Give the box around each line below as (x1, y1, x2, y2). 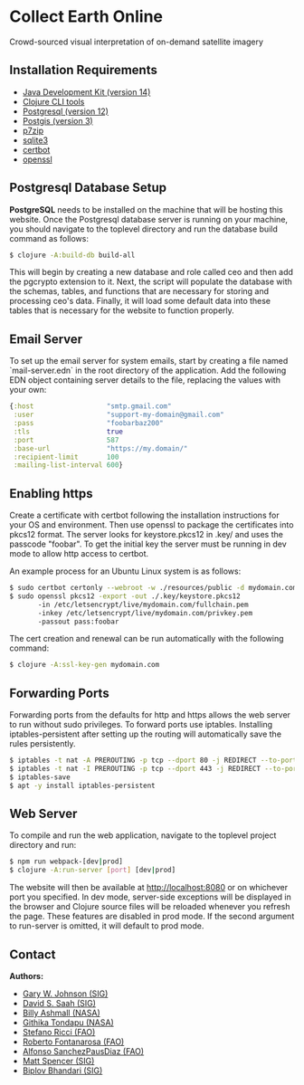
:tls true (13, 427, 124, 436)
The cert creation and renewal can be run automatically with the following (9, 633, 284, 644)
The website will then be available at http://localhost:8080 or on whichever (9, 882, 288, 893)
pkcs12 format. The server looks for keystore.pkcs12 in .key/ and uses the (9, 529, 283, 540)
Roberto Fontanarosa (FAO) (22, 1036, 125, 1047)
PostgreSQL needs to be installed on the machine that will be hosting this (9, 204, 283, 214)
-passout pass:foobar (37, 617, 119, 626)
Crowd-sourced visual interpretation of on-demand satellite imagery (9, 36, 264, 47)
